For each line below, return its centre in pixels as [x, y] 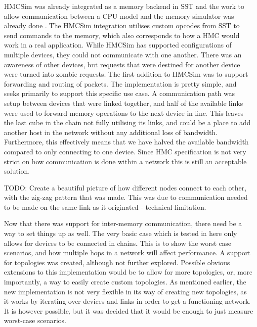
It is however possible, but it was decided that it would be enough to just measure [128, 310]
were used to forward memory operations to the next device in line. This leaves [124, 113]
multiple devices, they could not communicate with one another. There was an [123, 54]
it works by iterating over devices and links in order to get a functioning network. [128, 301]
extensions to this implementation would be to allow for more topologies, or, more [128, 272]
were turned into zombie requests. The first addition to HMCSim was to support [126, 74]
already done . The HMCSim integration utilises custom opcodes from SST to [122, 25]
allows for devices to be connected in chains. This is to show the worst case [118, 243]
